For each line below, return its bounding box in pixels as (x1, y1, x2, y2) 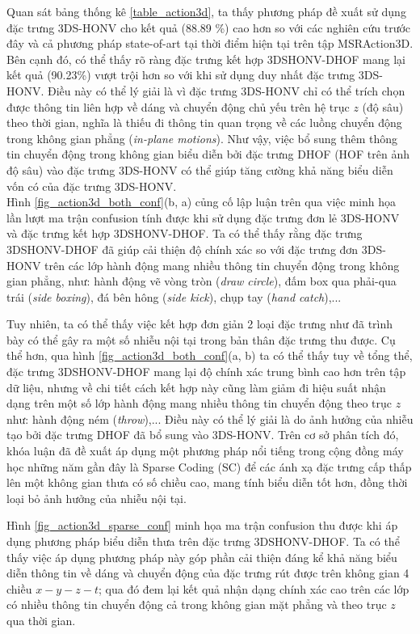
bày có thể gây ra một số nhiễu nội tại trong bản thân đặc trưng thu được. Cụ (6, 331, 396, 348)
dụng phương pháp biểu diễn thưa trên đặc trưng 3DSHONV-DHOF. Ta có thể (6, 533, 400, 549)
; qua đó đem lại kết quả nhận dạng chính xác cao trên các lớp (99, 580, 409, 597)
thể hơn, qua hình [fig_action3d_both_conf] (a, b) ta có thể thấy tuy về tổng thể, (6, 347, 413, 364)
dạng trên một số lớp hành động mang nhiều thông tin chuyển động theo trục (6, 395, 392, 412)
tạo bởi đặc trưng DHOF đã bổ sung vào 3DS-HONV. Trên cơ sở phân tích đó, (6, 426, 399, 443)
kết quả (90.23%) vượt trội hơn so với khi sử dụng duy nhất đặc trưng (6, 66, 355, 83)
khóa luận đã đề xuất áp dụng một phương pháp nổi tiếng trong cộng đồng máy (6, 442, 404, 459)
